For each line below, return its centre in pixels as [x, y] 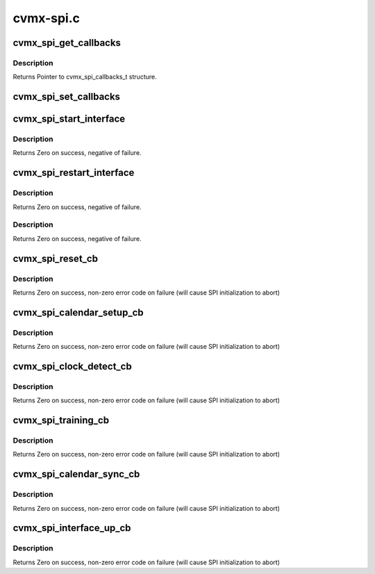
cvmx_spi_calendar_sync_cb [76, 474]
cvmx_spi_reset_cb [56, 258]
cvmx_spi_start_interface [69, 119]
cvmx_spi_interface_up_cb [72, 528]
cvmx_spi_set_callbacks [67, 97]
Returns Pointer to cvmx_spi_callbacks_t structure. [85, 77]
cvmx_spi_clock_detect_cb [72, 366]
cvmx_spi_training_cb [61, 420]
